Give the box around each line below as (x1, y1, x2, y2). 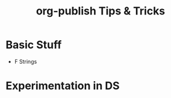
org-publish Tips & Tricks (36, 4, 166, 18)
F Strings (14, 58, 37, 65)
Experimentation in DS (5, 79, 120, 93)
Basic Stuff (5, 38, 62, 52)
